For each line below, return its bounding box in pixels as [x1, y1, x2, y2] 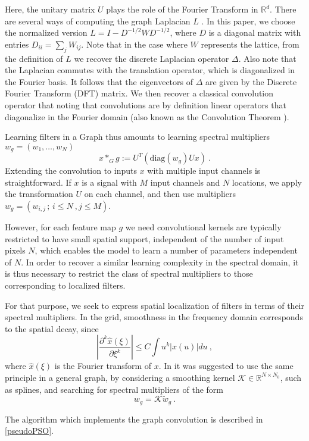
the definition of [5, 52, 63, 64]
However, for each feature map [5, 220, 116, 233]
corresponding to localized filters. [5, 279, 126, 291]
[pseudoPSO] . [5, 424, 54, 437]
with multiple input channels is [147, 164, 261, 177]
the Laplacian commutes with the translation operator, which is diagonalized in [5, 64, 295, 76]
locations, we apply [232, 176, 302, 188]
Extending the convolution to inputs [5, 164, 137, 177]
